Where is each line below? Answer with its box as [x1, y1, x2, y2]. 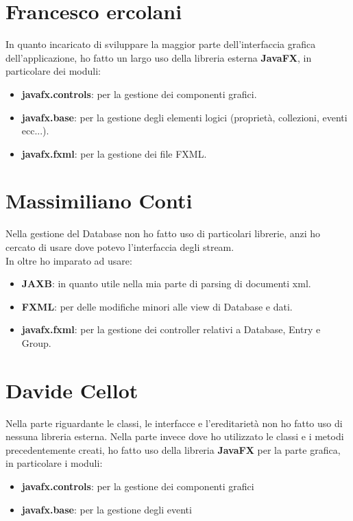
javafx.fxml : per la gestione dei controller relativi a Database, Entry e [21, 322, 321, 337]
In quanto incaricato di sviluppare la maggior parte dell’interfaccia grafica [5, 37, 316, 51]
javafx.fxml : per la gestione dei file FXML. [21, 146, 207, 160]
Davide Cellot [5, 376, 138, 404]
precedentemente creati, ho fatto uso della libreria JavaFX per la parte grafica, [5, 442, 341, 457]
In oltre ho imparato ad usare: [5, 253, 132, 267]
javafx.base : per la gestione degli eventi [21, 502, 192, 516]
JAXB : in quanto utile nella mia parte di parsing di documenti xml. [21, 276, 311, 291]
